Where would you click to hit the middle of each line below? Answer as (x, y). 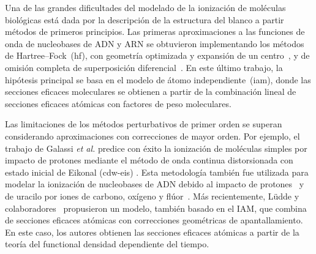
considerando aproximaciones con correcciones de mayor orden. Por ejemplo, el (152, 136)
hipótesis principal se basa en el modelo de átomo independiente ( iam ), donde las (158, 79)
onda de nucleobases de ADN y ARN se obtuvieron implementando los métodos (155, 43)
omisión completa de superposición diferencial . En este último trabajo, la (144, 67)
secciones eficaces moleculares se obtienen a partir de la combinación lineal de (151, 92)
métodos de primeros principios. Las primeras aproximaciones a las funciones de (155, 32)
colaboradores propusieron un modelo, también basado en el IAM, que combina (156, 208)
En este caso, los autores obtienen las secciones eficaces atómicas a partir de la (152, 232)
